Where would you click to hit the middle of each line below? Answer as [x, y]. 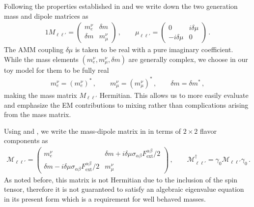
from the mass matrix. [38, 114]
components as [26, 140]
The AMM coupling [34, 49]
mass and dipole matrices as [46, 15]
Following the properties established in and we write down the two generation [121, 6]
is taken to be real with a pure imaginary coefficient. [154, 49]
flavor [208, 131]
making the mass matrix [41, 95]
